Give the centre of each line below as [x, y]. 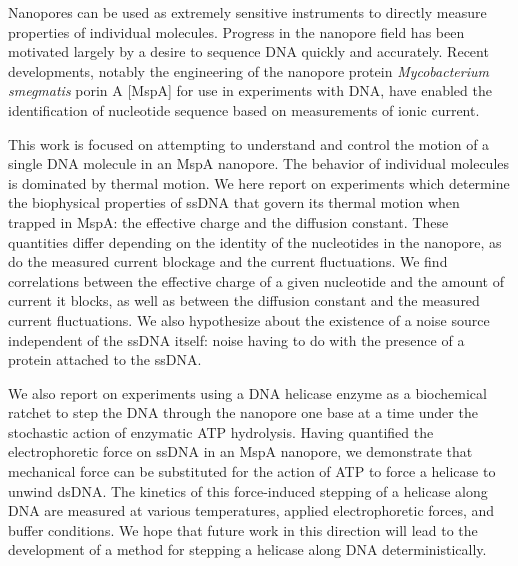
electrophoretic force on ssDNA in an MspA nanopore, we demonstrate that [240, 451]
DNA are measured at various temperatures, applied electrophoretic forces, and [251, 510]
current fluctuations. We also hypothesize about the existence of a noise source [249, 319]
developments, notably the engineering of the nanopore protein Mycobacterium [248, 70]
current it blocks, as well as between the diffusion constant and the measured [244, 300]
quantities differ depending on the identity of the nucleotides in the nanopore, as [255, 241]
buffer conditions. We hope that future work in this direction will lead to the [243, 529]
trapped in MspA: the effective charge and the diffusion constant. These [228, 221]
